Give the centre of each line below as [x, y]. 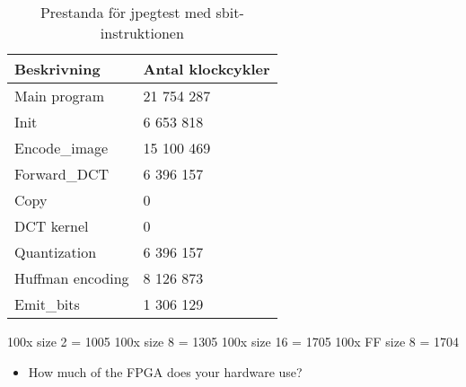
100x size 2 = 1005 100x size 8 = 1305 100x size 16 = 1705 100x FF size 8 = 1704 [233, 341]
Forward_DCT [62, 174]
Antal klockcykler [207, 69]
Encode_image [62, 148]
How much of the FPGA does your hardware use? [165, 371]
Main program [60, 96]
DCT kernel [52, 226]
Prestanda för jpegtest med [126, 12]
